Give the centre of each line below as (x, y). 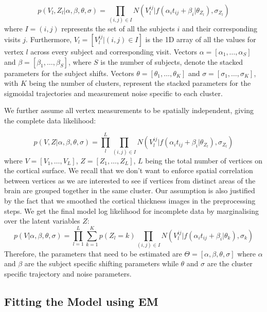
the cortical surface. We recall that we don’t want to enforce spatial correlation (129, 170)
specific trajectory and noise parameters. (68, 274)
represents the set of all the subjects (118, 29)
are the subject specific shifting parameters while (101, 263)
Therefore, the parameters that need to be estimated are (93, 253)
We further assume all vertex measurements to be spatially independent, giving (129, 110)
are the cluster (230, 263)
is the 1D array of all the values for (201, 39)
